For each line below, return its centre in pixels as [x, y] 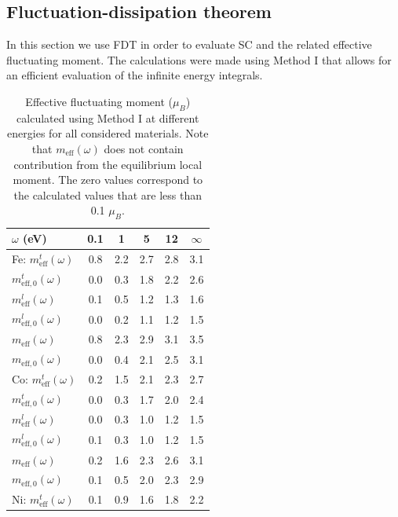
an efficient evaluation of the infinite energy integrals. [135, 75]
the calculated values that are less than [108, 194]
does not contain [144, 148]
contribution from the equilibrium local [108, 164]
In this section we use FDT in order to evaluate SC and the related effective [189, 44]
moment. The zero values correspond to [108, 180]
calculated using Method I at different [108, 117]
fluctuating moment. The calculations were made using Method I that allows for [199, 59]
